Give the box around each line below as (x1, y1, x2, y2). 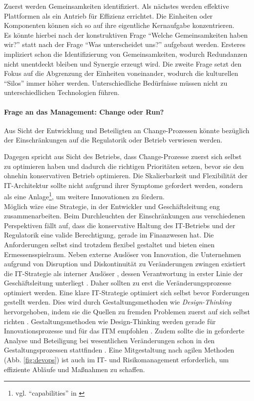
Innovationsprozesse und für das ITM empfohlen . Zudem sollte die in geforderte (4, 326, 245, 336)
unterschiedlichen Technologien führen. (4, 87, 120, 97)
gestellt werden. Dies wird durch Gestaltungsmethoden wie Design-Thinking (4, 297, 232, 307)
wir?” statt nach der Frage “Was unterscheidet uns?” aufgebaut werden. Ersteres (4, 39, 246, 49)
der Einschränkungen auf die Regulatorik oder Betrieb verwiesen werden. (4, 135, 223, 145)
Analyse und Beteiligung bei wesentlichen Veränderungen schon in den (4, 335, 215, 345)
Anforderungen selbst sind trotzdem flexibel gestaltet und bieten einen (4, 239, 215, 249)
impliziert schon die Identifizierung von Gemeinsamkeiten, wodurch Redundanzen (4, 48, 248, 59)
